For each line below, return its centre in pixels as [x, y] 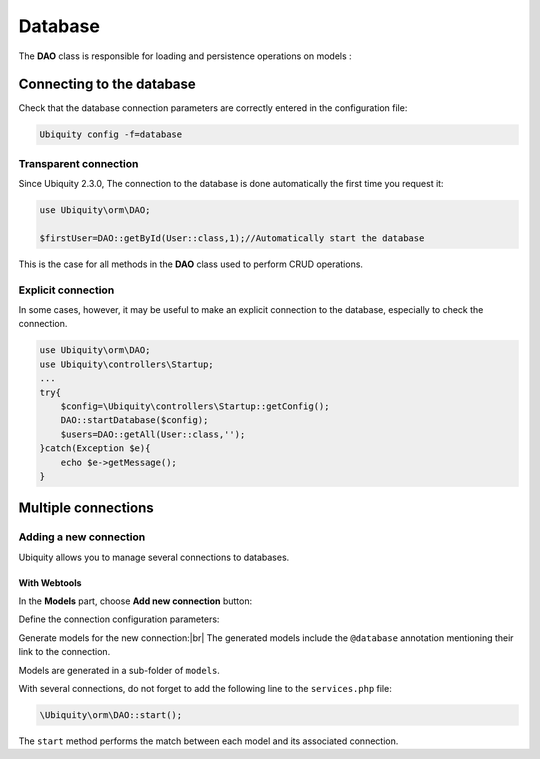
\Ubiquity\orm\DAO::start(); [111, 715]
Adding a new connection [82, 537]
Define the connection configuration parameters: [119, 619]
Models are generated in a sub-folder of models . [119, 670]
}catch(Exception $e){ [95, 448]
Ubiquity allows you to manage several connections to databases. [154, 557]
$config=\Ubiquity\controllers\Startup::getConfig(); [195, 406]
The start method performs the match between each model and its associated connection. [208, 741]
